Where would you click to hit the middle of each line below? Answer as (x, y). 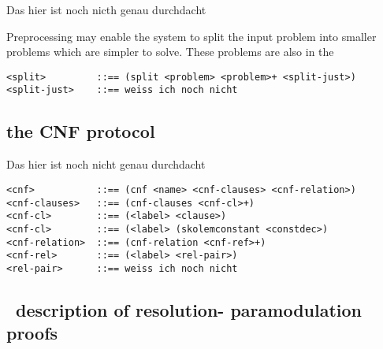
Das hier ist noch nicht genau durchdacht (106, 164)
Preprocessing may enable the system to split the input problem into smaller (191, 36)
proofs (32, 333)
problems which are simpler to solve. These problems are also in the (170, 52)
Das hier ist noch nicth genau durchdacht (106, 9)
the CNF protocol (81, 131)
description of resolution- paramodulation (189, 309)
